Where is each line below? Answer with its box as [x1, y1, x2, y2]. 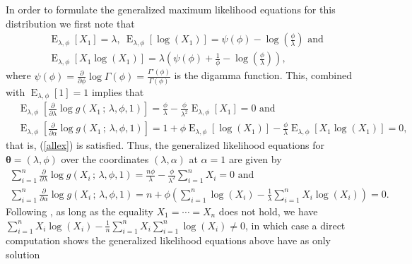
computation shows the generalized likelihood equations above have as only [6, 233, 331, 248]
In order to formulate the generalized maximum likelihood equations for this [6, 2, 336, 16]
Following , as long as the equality [6, 203, 153, 218]
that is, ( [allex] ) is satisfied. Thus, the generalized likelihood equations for [6, 138, 324, 152]
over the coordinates [61, 151, 149, 166]
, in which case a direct [245, 217, 346, 232]
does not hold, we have [218, 203, 318, 218]
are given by [228, 151, 282, 166]
